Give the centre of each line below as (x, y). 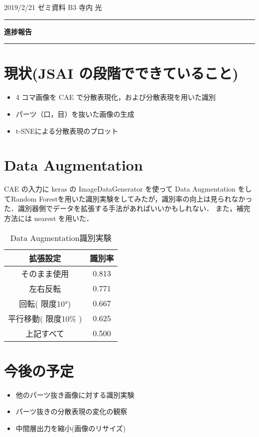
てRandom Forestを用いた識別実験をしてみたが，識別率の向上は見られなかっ (128, 198)
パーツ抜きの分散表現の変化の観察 (71, 411)
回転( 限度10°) (45, 303)
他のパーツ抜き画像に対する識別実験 (75, 394)
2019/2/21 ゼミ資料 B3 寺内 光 (53, 7)
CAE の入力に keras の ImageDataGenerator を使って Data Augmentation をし (128, 189)
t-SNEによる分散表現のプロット (67, 130)
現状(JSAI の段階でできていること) (121, 73)
